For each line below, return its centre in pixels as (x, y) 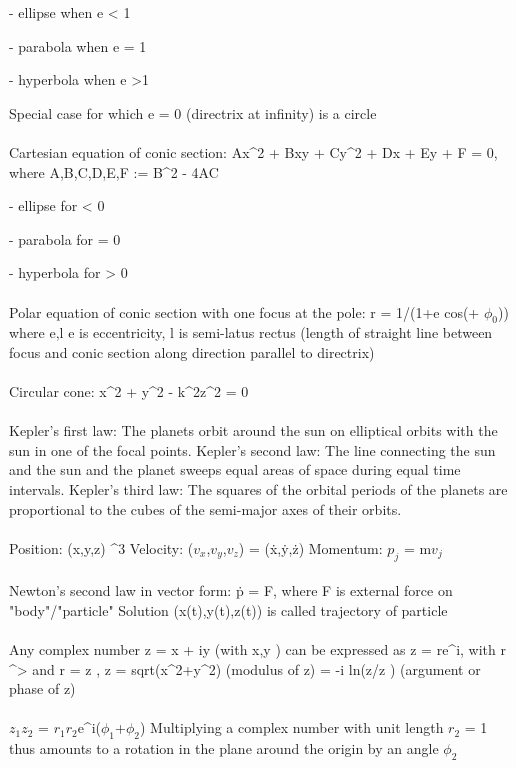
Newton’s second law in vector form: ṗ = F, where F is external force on (231, 590)
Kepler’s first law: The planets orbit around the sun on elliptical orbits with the (253, 430)
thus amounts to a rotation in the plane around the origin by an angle (224, 748)
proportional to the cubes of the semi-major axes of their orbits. (205, 508)
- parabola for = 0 (65, 238)
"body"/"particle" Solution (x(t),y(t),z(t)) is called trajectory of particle (228, 609)
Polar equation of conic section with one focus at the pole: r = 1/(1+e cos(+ (244, 311)
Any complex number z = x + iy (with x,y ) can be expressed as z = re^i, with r (257, 649)
